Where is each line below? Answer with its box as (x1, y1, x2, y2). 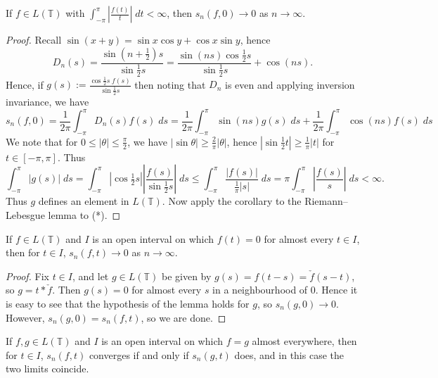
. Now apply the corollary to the (162, 194, 302, 208)
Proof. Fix (6, 268, 49, 283)
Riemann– (304, 194, 348, 208)
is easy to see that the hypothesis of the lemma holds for (6, 296, 250, 310)
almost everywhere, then (252, 334, 357, 348)
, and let (72, 268, 109, 283)
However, (6, 310, 45, 325)
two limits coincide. (6, 361, 89, 376)
